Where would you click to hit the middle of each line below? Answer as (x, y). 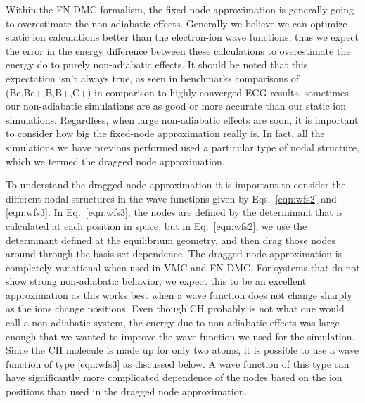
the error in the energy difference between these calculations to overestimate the (178, 50)
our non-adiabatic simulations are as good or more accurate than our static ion (176, 106)
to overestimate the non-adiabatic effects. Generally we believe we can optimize (177, 23)
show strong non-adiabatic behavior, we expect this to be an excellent (156, 281)
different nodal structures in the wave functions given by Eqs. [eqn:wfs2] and (171, 198)
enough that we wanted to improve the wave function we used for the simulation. (180, 336)
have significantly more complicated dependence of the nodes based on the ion (174, 377)
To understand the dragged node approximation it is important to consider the (176, 185)
